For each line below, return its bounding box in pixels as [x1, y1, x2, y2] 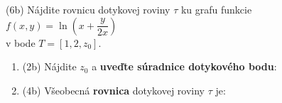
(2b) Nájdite [22, 59, 77, 74]
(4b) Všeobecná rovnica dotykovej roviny [22, 82, 205, 97]
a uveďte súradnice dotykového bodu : [92, 59, 277, 74]
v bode [6, 35, 36, 50]
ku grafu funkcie [180, 2, 252, 16]
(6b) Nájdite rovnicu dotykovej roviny [6, 2, 170, 16]
